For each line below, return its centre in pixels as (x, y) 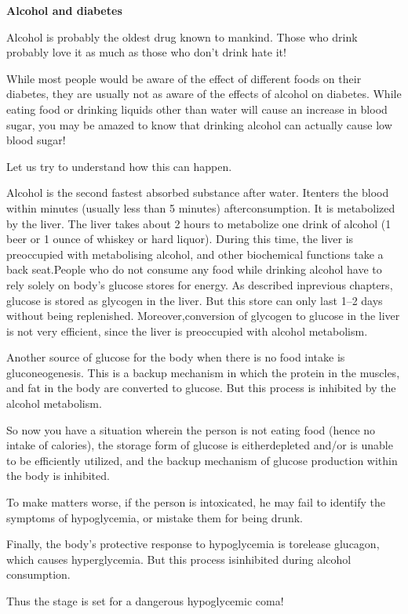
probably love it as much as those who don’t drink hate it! (146, 52)
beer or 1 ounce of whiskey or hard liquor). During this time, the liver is (180, 239)
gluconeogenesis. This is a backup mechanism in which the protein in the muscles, (203, 372)
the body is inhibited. (58, 476)
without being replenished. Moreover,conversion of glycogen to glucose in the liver (203, 316)
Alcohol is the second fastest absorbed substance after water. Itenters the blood (198, 193)
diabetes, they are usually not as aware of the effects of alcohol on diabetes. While (204, 94)
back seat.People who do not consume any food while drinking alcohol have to (194, 269)
